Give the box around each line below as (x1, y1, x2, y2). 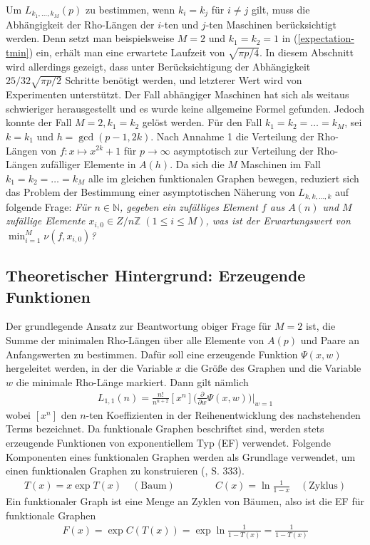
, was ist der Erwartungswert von (205, 213, 351, 228)
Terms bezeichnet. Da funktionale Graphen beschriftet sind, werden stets (6, 421, 324, 436)
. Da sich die (170, 157, 225, 172)
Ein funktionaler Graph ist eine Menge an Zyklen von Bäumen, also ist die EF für (6, 494, 364, 509)
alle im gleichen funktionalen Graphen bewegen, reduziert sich (88, 170, 359, 185)
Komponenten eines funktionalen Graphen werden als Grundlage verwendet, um (6, 449, 356, 464)
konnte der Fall (6, 115, 72, 130)
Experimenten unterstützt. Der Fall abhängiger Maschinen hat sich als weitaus (6, 87, 349, 102)
